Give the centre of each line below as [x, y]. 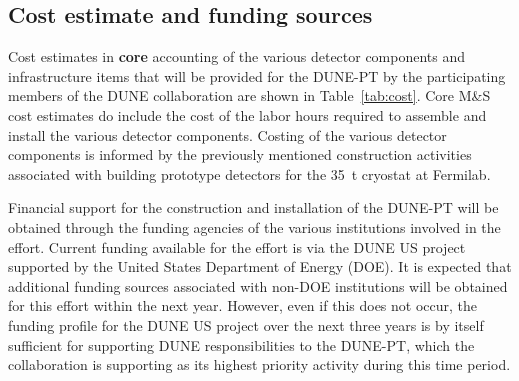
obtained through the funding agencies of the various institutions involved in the [254, 226]
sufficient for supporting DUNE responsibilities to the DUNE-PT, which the [241, 344]
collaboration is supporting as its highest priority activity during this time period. [259, 364]
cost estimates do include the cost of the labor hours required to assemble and [247, 114]
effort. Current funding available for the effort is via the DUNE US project [237, 246]
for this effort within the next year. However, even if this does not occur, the [243, 305]
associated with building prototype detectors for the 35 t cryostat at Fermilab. [249, 173]
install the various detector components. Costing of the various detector [227, 134]
